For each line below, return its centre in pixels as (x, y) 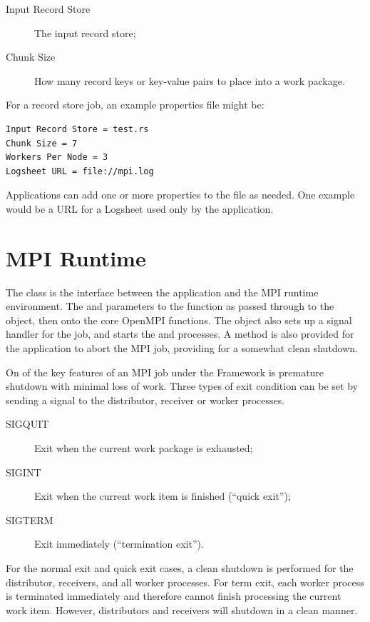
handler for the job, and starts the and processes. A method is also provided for (180, 334)
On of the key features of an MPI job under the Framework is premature (165, 372)
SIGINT (24, 472)
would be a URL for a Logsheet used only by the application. (140, 208)
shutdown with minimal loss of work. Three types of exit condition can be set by (182, 386)
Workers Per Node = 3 (57, 157)
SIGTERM (30, 520)
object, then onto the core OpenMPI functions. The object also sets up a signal (179, 320)
